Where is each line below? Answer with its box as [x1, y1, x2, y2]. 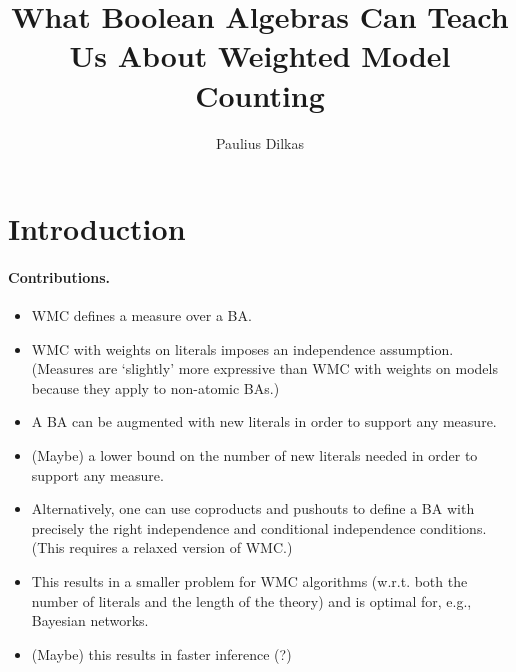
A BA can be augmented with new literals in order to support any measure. [31, 411, 497, 432]
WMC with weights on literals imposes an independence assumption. [31, 338, 454, 359]
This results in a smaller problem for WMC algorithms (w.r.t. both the [31, 571, 468, 592]
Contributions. [8, 266, 110, 287]
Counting [195, 74, 325, 115]
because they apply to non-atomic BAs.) [31, 377, 280, 398]
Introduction [8, 208, 186, 249]
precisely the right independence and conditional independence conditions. [31, 517, 487, 538]
